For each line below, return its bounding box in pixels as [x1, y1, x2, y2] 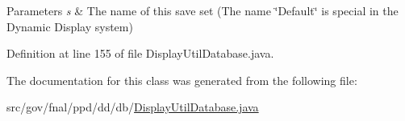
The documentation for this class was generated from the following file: [6, 71, 357, 88]
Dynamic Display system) [6, 18, 133, 34]
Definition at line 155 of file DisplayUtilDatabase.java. [6, 45, 274, 62]
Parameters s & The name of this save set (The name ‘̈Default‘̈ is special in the [6, 2, 399, 18]
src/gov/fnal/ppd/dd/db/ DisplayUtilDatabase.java [6, 99, 259, 115]
